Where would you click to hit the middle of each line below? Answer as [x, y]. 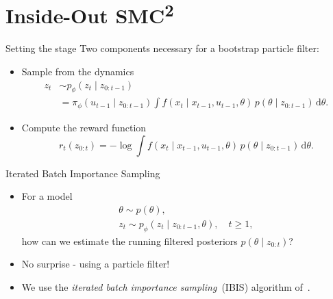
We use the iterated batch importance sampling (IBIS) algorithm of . [166, 286]
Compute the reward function [84, 127]
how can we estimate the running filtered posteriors [129, 240]
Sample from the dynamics [78, 71]
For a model [47, 196]
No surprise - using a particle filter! [96, 264]
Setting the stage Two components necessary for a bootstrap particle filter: [162, 48]
